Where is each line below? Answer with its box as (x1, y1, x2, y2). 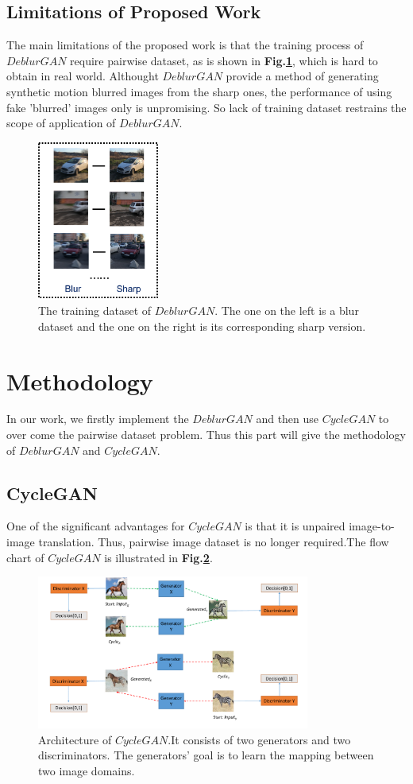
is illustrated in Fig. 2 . (104, 549, 213, 565)
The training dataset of (38, 302, 152, 319)
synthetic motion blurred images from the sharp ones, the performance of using (6, 83, 392, 99)
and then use (256, 410, 319, 427)
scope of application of (6, 114, 116, 131)
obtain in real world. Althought (6, 68, 159, 84)
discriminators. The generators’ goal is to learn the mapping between (38, 747, 374, 763)
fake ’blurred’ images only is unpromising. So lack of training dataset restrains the (6, 99, 407, 115)
